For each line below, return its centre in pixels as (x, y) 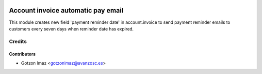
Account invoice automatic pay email (66, 10)
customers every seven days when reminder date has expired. (71, 29)
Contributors (22, 54)
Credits (18, 41)
